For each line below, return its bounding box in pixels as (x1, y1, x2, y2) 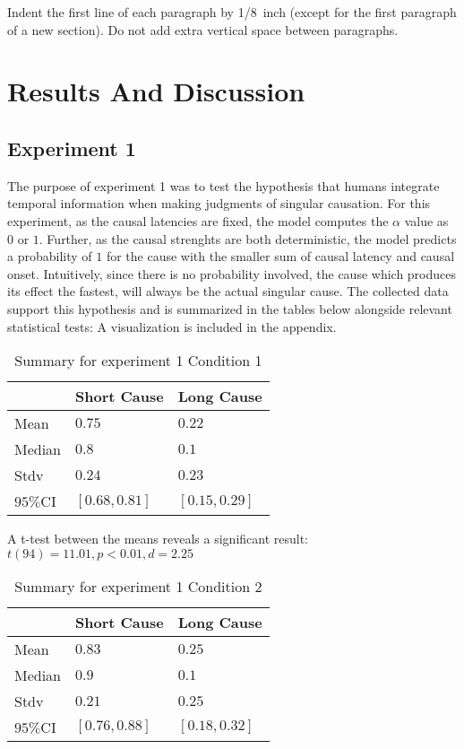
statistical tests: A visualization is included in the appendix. (7, 317, 337, 335)
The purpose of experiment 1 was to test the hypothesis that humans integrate (7, 176, 440, 195)
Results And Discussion (7, 73, 305, 109)
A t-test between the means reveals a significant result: (7, 529, 309, 548)
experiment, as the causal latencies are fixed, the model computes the (7, 211, 389, 230)
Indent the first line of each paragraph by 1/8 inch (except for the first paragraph (7, 3, 457, 21)
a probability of (7, 247, 92, 266)
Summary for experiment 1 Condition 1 (14, 350, 262, 371)
